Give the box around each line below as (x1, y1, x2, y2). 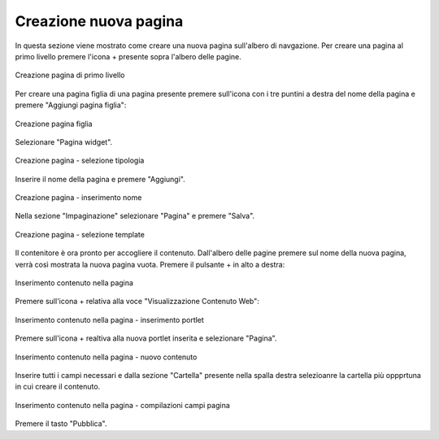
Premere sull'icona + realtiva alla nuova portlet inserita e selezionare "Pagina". (15, 333, 277, 343)
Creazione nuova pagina (15, 12, 184, 30)
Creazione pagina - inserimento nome (15, 193, 142, 202)
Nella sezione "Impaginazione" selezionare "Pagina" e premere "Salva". (15, 211, 255, 221)
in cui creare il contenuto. (15, 382, 101, 392)
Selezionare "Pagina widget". (15, 137, 113, 146)
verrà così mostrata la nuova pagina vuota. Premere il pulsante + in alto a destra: (15, 259, 285, 269)
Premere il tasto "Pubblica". (15, 419, 107, 428)
